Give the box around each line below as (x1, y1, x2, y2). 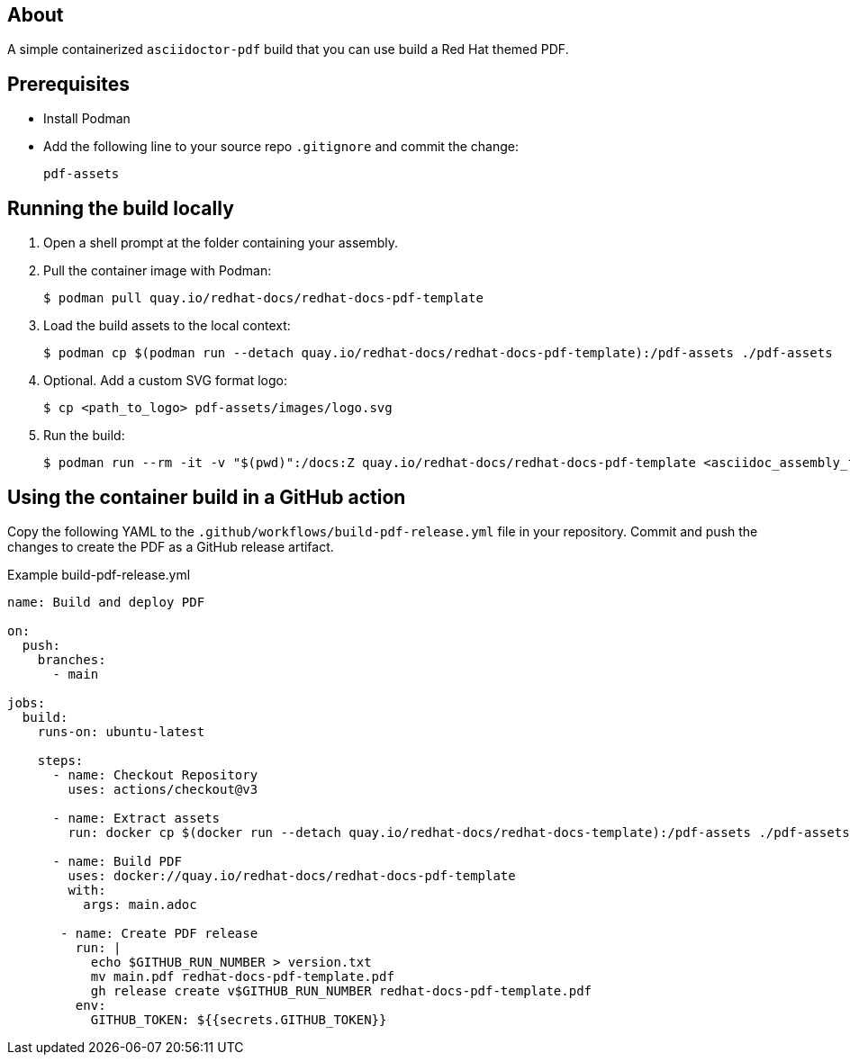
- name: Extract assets (52, 810, 221, 825)
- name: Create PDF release (60, 925, 258, 940)
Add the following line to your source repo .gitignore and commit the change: (43, 139, 519, 155)
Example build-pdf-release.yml (7, 566, 191, 582)
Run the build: (43, 427, 125, 444)
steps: (37, 752, 84, 768)
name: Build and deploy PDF (7, 594, 205, 609)
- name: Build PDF (52, 853, 182, 868)
